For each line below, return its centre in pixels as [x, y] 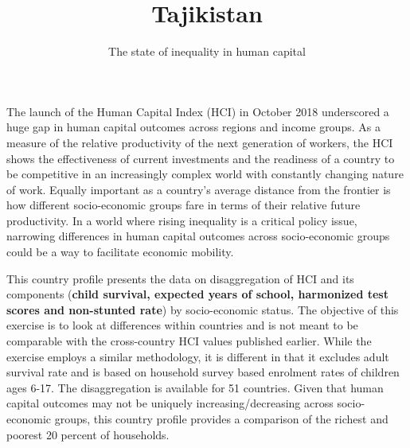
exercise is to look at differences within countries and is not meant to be [182, 325]
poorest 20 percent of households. [88, 434]
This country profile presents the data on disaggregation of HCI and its [180, 278]
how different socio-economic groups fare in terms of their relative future [184, 205]
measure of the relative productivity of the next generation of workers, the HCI [200, 142]
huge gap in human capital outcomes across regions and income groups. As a [193, 127]
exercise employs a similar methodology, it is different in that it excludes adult [198, 356]
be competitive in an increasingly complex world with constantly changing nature [205, 174]
